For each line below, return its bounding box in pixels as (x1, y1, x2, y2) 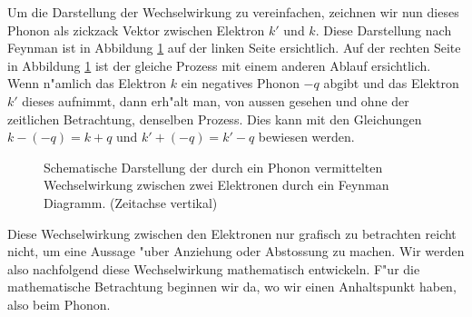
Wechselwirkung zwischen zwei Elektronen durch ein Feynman (44, 175, 389, 194)
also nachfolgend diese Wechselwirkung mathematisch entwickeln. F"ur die (7, 259, 420, 278)
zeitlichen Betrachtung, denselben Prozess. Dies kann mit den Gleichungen (7, 109, 422, 128)
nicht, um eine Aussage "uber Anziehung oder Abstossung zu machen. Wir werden (7, 242, 465, 261)
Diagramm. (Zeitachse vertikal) (44, 193, 218, 212)
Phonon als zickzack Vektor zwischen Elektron (7, 20, 265, 39)
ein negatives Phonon (181, 74, 300, 93)
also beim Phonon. (7, 294, 111, 313)
